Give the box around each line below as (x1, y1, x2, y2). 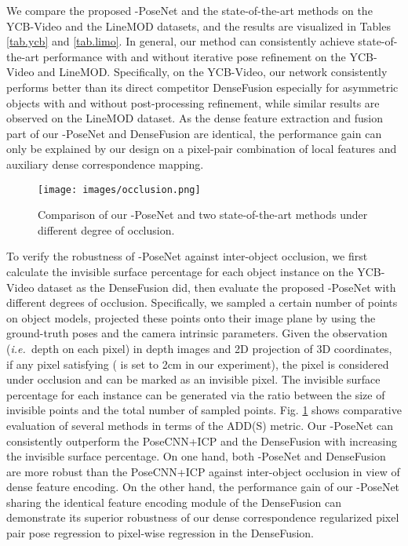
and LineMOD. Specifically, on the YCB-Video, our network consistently (38, 64, 388, 80)
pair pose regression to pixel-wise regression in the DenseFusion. (6, 525, 315, 541)
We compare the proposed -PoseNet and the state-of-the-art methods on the (6, 2, 373, 18)
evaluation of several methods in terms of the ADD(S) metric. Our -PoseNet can (6, 417, 393, 433)
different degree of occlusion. (38, 221, 175, 238)
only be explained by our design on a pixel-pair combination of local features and (6, 140, 397, 157)
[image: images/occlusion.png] (38, 184, 201, 195)
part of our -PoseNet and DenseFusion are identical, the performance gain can (6, 125, 382, 141)
